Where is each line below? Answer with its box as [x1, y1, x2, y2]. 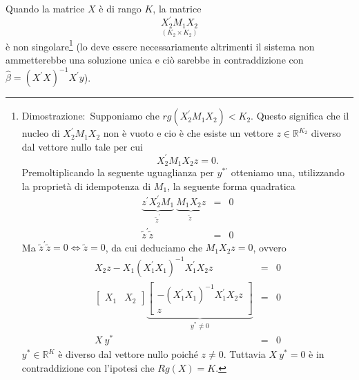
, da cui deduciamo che [105, 240, 203, 254]
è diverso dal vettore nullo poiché [58, 347, 198, 361]
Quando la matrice [6, 1, 85, 15]
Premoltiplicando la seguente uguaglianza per [21, 165, 214, 180]
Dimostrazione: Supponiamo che [21, 108, 159, 123]
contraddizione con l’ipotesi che [21, 360, 155, 374]
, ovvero [253, 240, 287, 254]
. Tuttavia [223, 347, 266, 361]
